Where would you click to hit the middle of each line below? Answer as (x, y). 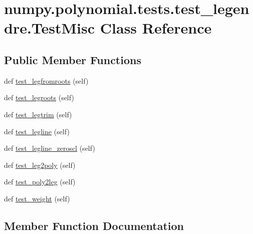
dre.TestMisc (50, 28)
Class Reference (156, 28)
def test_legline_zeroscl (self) (50, 148)
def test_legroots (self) (39, 97)
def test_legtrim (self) (38, 114)
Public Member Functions (73, 59)
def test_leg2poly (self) (40, 165)
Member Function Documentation (94, 225)
